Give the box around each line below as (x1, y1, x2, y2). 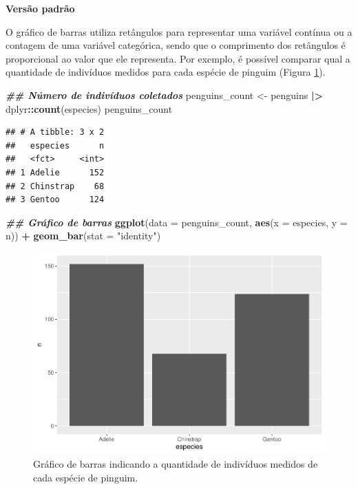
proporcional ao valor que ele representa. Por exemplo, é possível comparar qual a (6, 51, 350, 65)
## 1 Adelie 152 (6, 167, 105, 177)
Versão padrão (6, 1, 75, 15)
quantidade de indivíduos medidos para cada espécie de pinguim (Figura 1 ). (6, 65, 326, 79)
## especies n (6, 140, 105, 151)
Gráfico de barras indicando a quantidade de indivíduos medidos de (33, 457, 318, 471)
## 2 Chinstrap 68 (6, 181, 105, 191)
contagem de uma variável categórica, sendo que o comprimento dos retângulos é (6, 38, 346, 52)
